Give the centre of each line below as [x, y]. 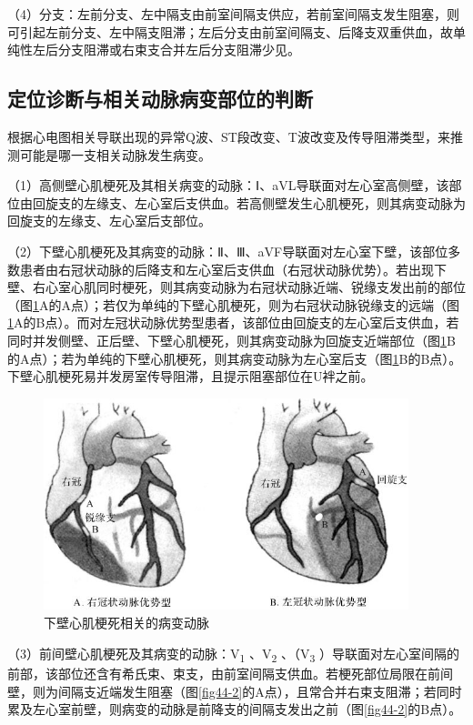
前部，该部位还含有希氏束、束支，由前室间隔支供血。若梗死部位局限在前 [224, 673]
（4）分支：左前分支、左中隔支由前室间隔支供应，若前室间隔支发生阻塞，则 [233, 14]
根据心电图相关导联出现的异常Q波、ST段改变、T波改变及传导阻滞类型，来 [229, 136]
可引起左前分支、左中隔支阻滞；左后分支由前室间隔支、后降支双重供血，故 [230, 31]
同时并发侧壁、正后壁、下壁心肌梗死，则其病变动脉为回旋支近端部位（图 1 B [231, 340]
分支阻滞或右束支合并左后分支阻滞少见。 [179, 50]
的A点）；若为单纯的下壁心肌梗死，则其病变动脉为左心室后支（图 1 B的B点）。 [235, 358]
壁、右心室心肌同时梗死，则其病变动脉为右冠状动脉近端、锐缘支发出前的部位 [236, 287]
